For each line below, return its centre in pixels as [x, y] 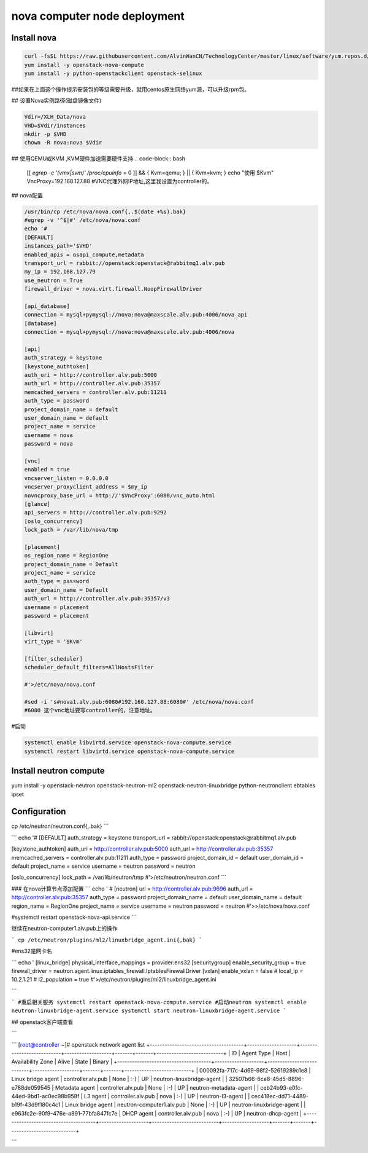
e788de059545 [31, 1087]
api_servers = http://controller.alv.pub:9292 [95, 513]
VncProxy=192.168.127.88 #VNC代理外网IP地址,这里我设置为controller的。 [120, 181]
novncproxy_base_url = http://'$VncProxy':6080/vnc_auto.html [120, 495]
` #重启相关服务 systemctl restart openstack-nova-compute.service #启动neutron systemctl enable [159, 1002]
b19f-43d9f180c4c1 [36, 1105]
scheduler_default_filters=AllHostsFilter [89, 667]
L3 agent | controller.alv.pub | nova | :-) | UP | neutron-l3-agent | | [167, 1096]
